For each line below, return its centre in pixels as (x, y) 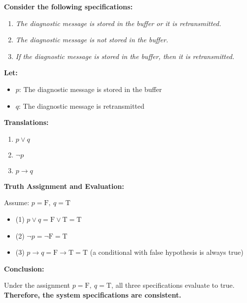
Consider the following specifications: (68, 6)
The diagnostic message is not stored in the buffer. (92, 40)
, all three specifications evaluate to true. (173, 285)
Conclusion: (24, 268)
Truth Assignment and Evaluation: (64, 186)
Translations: (26, 122)
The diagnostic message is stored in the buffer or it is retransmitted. (118, 23)
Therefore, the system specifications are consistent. (93, 294)
